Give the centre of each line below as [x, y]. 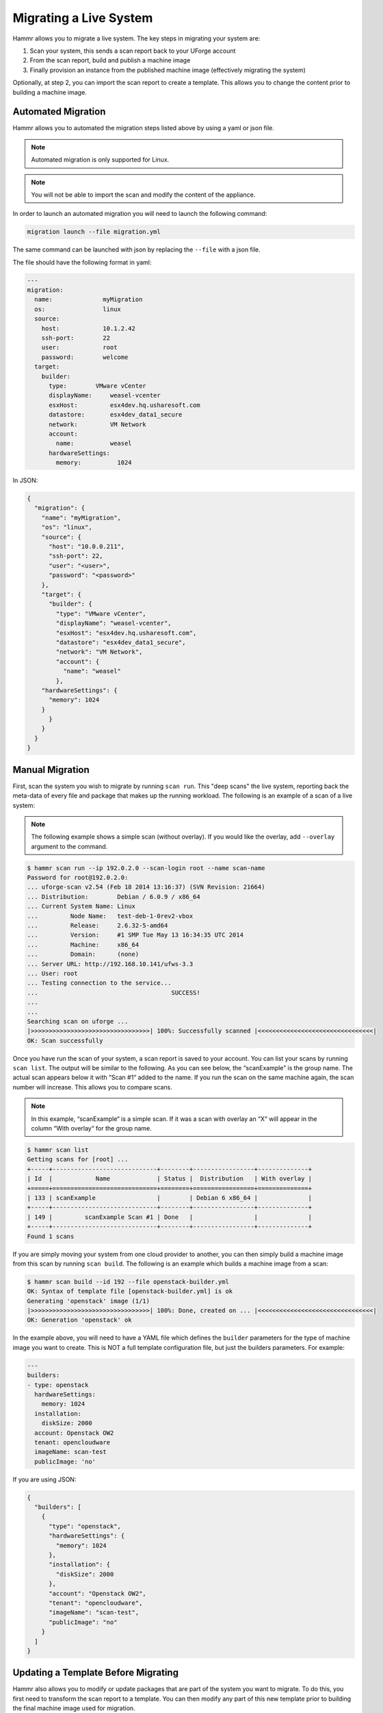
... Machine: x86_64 [83, 945]
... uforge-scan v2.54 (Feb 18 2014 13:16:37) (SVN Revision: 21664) [146, 887]
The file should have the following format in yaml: [82, 262]
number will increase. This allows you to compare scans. [92, 1087]
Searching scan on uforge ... [78, 1021]
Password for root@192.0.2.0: [78, 878]
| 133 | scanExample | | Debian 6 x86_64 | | [170, 1198]
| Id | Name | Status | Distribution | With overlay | [170, 1179]
